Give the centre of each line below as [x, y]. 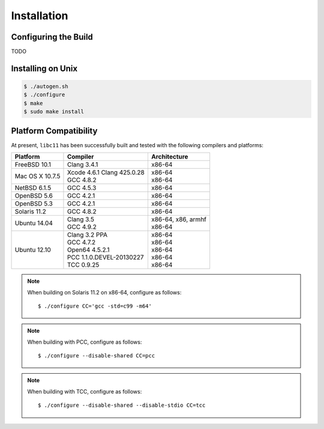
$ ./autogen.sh [46, 87]
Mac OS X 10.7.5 [37, 176]
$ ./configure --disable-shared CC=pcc [97, 356]
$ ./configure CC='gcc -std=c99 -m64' [95, 306]
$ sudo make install [54, 112]
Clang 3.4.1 [82, 165]
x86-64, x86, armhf [179, 219]
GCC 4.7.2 [81, 242]
